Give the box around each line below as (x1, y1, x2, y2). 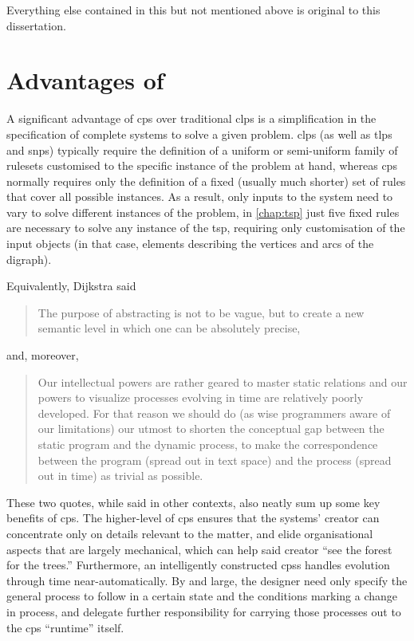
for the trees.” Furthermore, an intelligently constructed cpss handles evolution (6, 556, 390, 573)
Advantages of (6, 64, 164, 96)
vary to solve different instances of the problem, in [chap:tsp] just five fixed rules (6, 203, 400, 220)
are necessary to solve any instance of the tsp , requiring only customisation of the (6, 219, 405, 236)
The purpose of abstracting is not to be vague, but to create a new (37, 304, 365, 320)
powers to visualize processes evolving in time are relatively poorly (37, 389, 364, 406)
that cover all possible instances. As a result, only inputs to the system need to (6, 188, 393, 205)
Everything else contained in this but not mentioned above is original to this (6, 2, 380, 18)
